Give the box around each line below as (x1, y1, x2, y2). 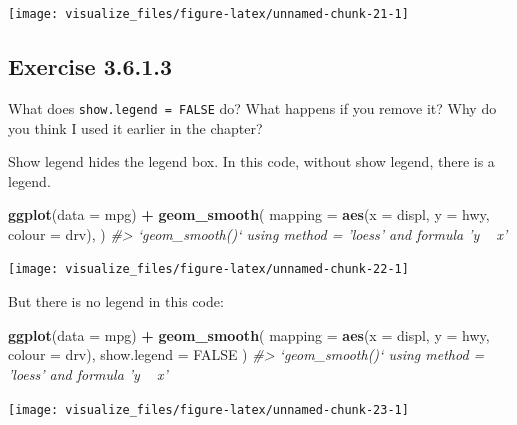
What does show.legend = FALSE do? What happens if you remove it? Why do (8, 97, 497, 118)
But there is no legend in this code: (8, 291, 224, 312)
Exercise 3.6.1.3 (8, 51, 173, 82)
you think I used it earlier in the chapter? (8, 117, 263, 138)
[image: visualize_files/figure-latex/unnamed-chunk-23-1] (8, 402, 409, 417)
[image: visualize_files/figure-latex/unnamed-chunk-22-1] (8, 262, 409, 277)
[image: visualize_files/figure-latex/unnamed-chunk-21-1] (8, 7, 409, 21)
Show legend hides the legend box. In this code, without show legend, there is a (8, 151, 495, 172)
